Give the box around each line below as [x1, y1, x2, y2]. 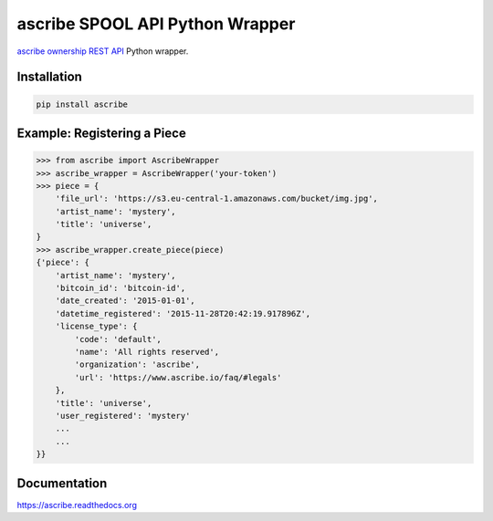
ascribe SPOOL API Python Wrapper [16, 14, 296, 34]
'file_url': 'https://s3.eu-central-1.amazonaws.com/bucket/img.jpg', [55, 193, 379, 204]
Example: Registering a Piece [16, 125, 186, 141]
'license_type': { [55, 321, 138, 332]
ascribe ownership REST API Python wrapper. [16, 46, 189, 57]
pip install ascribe [36, 99, 128, 109]
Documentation [16, 475, 108, 491]
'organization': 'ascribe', [74, 359, 201, 370]
